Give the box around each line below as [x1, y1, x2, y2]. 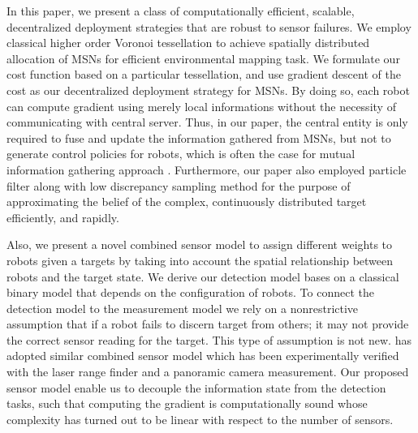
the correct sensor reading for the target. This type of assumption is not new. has [6, 331, 412, 348]
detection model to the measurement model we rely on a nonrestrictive [6, 299, 359, 316]
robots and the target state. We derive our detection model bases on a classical [6, 268, 399, 285]
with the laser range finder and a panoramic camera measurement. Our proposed [6, 363, 409, 380]
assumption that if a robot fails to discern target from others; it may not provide [6, 315, 409, 332]
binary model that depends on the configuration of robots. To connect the [6, 284, 374, 301]
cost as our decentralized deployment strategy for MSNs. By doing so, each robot [6, 81, 410, 98]
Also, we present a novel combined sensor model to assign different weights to [6, 236, 393, 253]
